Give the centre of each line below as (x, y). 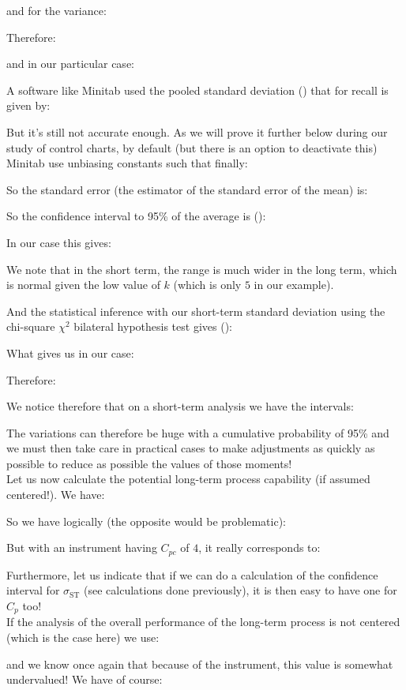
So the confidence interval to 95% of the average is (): (136, 216)
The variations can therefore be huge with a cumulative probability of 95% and (198, 432)
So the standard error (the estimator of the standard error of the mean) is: (187, 189)
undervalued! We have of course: (85, 679)
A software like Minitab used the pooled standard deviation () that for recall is (197, 90)
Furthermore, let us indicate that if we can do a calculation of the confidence (192, 574)
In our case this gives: (59, 242)
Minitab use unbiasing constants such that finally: (127, 163)
